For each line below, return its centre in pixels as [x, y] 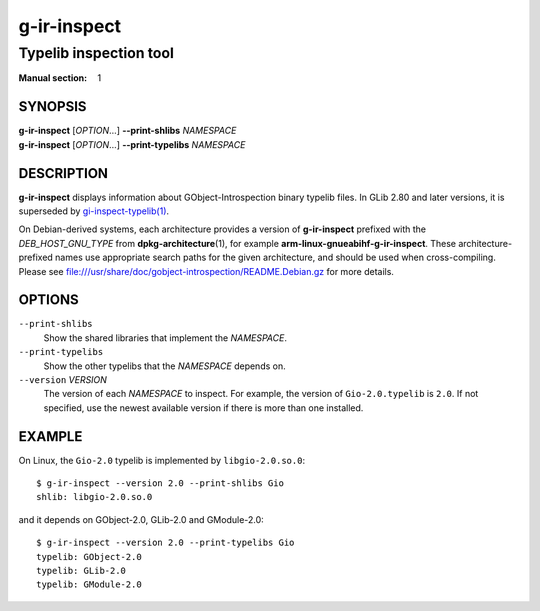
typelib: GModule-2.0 [89, 584]
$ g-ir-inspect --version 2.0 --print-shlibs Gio [160, 483]
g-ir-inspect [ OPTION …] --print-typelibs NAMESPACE [132, 144]
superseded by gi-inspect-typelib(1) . [94, 211]
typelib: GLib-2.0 [81, 571]
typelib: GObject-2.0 [89, 556]
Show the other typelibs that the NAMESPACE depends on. [164, 366]
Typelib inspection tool [96, 53]
